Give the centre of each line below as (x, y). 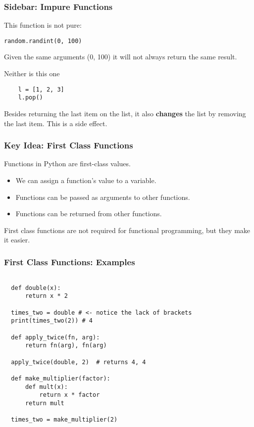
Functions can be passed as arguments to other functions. (103, 197)
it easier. (17, 240)
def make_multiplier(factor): (61, 379)
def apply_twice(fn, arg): (55, 337)
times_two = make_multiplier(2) (64, 420)
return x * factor (70, 395)
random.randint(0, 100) (43, 41)
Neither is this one (32, 73)
